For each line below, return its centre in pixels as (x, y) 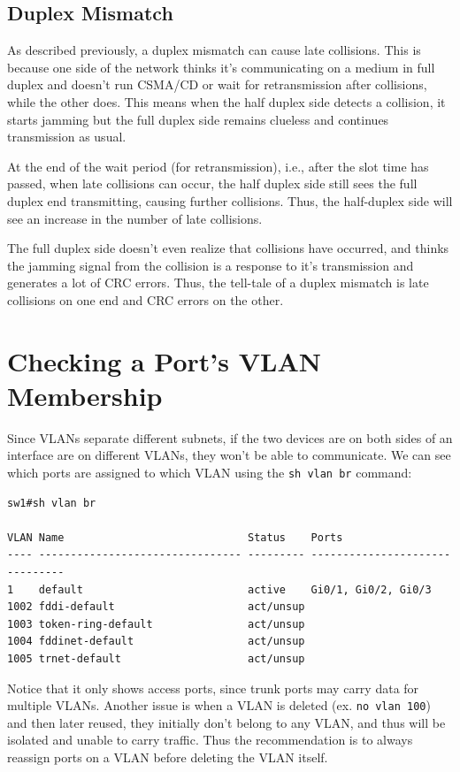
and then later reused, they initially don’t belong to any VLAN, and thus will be (226, 722)
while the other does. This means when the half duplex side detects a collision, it (226, 101)
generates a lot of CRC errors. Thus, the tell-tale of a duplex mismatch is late (218, 283)
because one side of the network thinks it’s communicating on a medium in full (221, 67)
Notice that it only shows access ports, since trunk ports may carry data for (213, 688)
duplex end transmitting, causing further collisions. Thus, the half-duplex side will (230, 200)
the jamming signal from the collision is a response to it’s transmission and (211, 265)
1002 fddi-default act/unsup (156, 607)
